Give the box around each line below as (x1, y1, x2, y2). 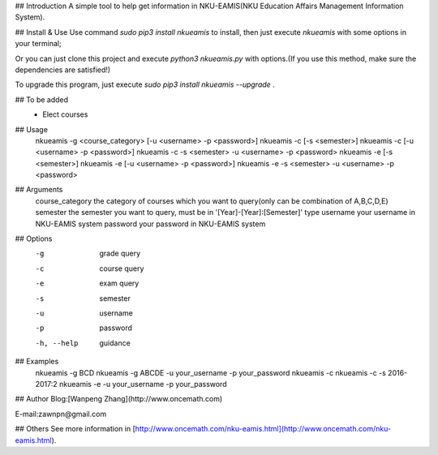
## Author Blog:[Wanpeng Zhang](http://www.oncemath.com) (15, 394, 223, 404)
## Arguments (15, 185, 63, 195)
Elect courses (42, 109, 88, 119)
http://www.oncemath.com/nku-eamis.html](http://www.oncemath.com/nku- (135, 424, 392, 434)
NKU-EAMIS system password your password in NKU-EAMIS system (35, 219, 266, 229)
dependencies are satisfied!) (15, 65, 111, 75)
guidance (99, 337, 131, 348)
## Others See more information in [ (15, 424, 135, 434)
